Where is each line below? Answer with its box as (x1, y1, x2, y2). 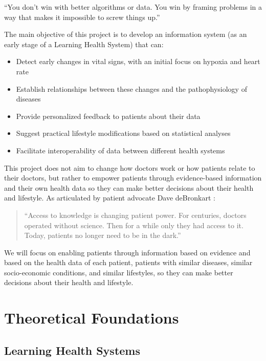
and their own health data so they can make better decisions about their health (4, 182, 254, 193)
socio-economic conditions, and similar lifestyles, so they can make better (4, 267, 233, 277)
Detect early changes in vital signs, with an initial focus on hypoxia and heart (16, 56, 260, 67)
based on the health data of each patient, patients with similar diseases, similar (4, 257, 253, 268)
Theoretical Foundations (4, 307, 179, 328)
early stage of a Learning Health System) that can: (4, 38, 164, 49)
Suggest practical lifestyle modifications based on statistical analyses (16, 128, 231, 138)
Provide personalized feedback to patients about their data (16, 110, 201, 121)
